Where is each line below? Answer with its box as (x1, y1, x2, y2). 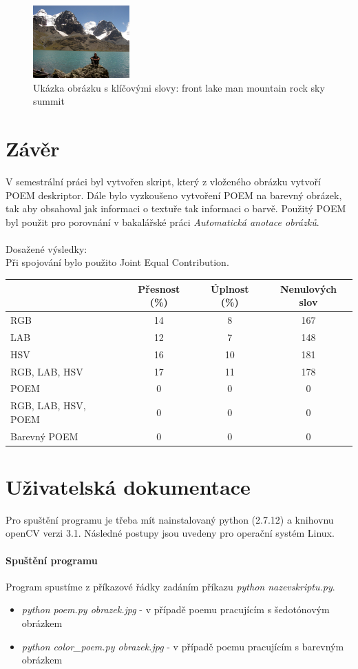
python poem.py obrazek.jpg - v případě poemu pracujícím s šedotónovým (21, 602, 330, 617)
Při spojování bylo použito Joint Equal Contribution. (6, 255, 229, 269)
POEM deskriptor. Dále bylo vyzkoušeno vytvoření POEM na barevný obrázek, (6, 187, 342, 202)
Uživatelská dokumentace (6, 472, 251, 500)
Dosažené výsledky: (6, 241, 87, 256)
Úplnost (211, 281, 249, 296)
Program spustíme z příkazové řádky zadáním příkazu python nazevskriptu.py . (6, 579, 335, 593)
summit (33, 94, 65, 108)
